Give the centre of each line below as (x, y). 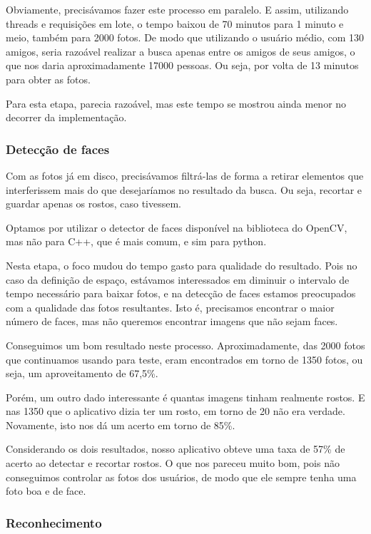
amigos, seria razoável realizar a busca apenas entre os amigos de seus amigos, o (181, 51)
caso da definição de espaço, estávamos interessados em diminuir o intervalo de (178, 279)
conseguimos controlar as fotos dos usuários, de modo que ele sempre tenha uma (181, 477)
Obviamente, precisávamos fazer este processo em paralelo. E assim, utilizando (177, 9)
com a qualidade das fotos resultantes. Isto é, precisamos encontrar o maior (170, 307)
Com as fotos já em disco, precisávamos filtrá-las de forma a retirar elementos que (185, 175)
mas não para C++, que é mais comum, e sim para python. (136, 241)
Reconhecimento (54, 522)
